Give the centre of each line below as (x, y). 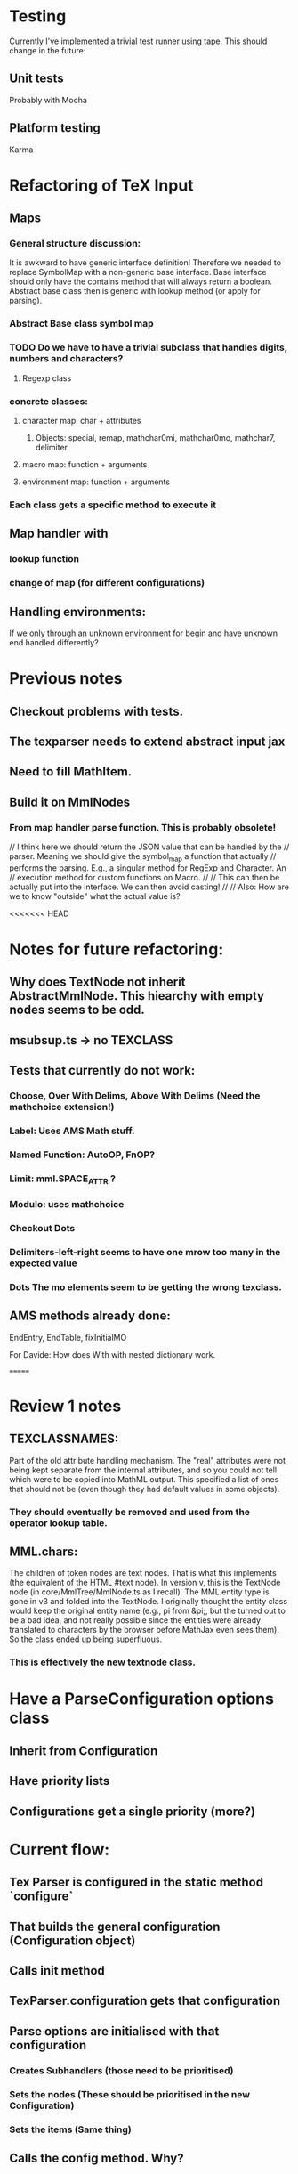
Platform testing (55, 128)
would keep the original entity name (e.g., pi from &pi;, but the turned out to (148, 1611)
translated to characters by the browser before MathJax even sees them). (145, 1630)
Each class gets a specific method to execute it (113, 505)
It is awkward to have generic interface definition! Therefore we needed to (145, 263)
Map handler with (59, 534)
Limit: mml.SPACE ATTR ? (62, 1180)
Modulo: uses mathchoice (67, 1204)
